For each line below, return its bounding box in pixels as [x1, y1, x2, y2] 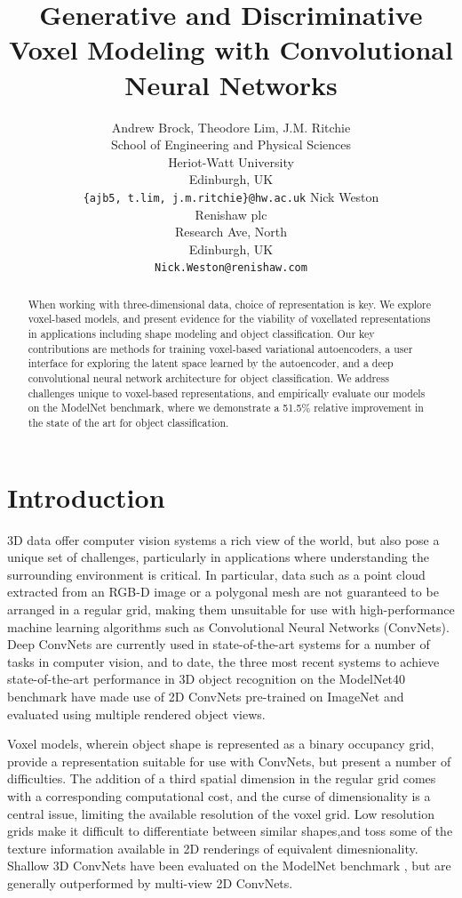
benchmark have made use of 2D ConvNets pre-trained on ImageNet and [7, 686, 404, 705]
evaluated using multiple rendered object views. [7, 704, 266, 723]
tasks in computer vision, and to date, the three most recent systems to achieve [7, 652, 440, 670]
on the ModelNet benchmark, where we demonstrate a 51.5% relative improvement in [28, 400, 424, 415]
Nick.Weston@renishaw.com [155, 261, 307, 275]
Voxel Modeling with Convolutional [9, 31, 453, 68]
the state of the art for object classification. [28, 415, 229, 430]
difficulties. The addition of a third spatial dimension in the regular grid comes [7, 769, 436, 788]
